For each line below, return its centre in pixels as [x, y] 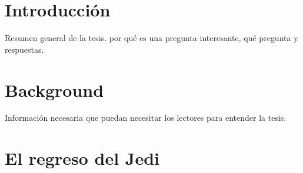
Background [54, 89]
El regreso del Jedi [82, 158]
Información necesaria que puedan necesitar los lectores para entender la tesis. [146, 118]
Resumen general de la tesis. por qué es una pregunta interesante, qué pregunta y [151, 38]
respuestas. [24, 49]
